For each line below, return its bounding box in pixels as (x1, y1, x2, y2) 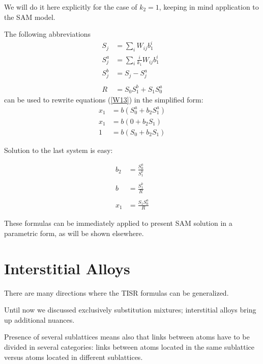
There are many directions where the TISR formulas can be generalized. (4, 287, 229, 298)
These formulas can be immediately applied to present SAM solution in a (4, 218, 232, 228)
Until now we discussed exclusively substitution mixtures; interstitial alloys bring (4, 304, 256, 315)
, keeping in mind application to (159, 2, 259, 12)
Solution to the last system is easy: (4, 144, 113, 155)
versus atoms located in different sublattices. (4, 351, 143, 362)
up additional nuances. (4, 314, 75, 325)
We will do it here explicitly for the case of (4, 2, 137, 12)
